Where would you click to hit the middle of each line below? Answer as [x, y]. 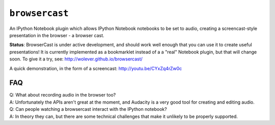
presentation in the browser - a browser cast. [57, 35]
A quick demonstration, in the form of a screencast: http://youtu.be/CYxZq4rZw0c [96, 68]
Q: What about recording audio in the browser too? [63, 95]
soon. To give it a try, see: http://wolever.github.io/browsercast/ [76, 59]
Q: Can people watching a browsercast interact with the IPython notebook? [88, 109]
